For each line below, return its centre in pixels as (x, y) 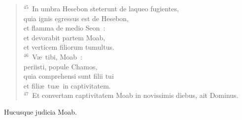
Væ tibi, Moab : (57, 56)
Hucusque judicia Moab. (40, 111)
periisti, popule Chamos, (60, 66)
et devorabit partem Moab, (64, 37)
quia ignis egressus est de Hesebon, (76, 18)
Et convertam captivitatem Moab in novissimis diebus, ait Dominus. (135, 95)
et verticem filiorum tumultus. (69, 47)
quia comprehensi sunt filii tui (69, 76)
